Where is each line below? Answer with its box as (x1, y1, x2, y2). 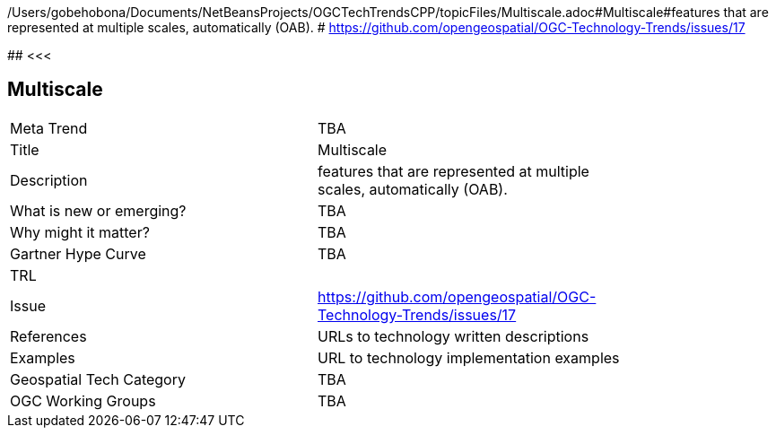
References (10, 326, 87, 345)
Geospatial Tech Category (10, 370, 186, 388)
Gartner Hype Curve (10, 244, 146, 263)
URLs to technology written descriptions (318, 326, 589, 345)
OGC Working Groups (10, 391, 156, 410)
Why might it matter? (10, 222, 150, 241)
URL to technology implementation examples (318, 348, 620, 367)
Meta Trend (10, 118, 88, 137)
